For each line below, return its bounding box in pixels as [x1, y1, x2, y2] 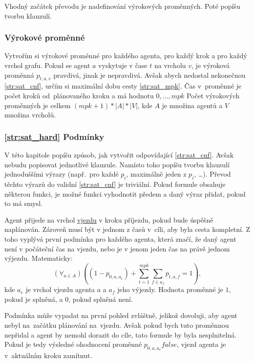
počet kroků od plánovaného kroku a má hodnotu [4, 90, 154, 100]
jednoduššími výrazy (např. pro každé [4, 169, 119, 179]
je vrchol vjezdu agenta [25, 284, 95, 294]
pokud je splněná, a [4, 294, 63, 304]
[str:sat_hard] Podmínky [4, 130, 105, 142]
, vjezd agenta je [177, 339, 226, 349]
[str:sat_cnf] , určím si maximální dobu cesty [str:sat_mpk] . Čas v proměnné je [4, 81, 242, 91]
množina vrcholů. [4, 110, 56, 120]
